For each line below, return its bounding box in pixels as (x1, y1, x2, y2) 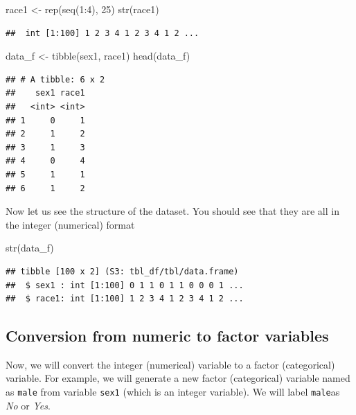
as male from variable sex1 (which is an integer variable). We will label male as (6, 385, 340, 399)
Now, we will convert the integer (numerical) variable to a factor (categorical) (6, 357, 335, 371)
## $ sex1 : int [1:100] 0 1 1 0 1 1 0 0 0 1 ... (6, 280, 244, 290)
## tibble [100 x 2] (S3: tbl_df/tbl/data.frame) (6, 266, 239, 276)
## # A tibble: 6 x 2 (6, 74, 105, 85)
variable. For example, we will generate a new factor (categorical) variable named (6, 371, 350, 385)
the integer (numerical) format (6, 217, 135, 231)
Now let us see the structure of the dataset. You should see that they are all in (6, 204, 339, 218)
